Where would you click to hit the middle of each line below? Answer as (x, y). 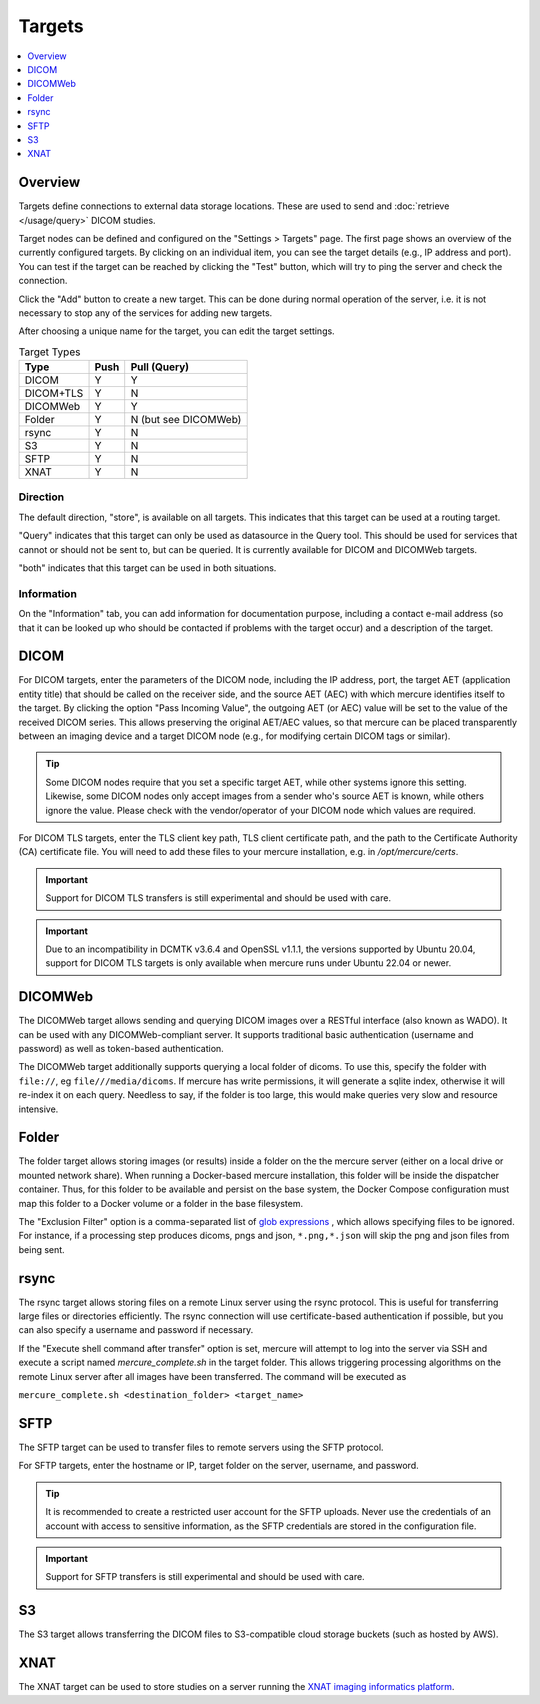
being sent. (41, 1249)
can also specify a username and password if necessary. (136, 1330)
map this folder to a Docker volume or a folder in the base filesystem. (161, 1203)
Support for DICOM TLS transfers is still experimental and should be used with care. (218, 898)
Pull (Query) (160, 367)
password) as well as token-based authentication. (121, 1048)
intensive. (38, 1109)
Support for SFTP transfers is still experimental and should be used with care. (205, 1577)
